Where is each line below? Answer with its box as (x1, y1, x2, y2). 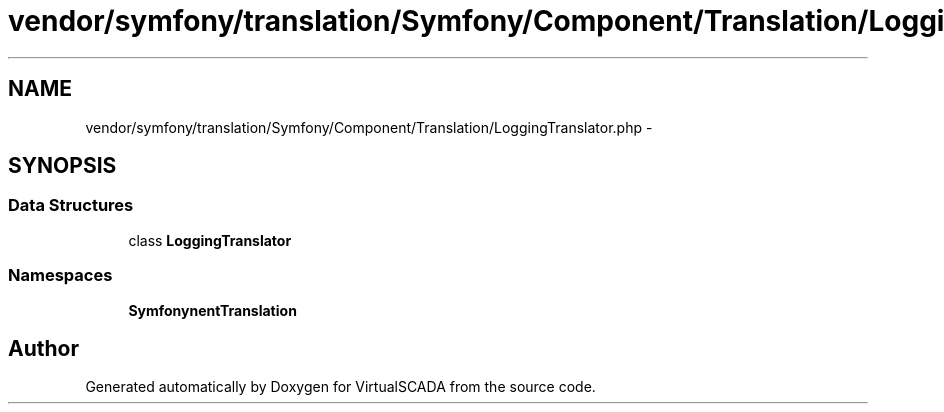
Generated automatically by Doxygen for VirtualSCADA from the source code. (85, 378, 596, 396)
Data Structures (8, 195, 134, 216)
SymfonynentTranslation (128, 301, 297, 319)
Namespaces (8, 265, 113, 286)
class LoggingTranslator (128, 231, 292, 249)
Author (8, 335, 79, 361)
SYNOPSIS (8, 153, 117, 179)
